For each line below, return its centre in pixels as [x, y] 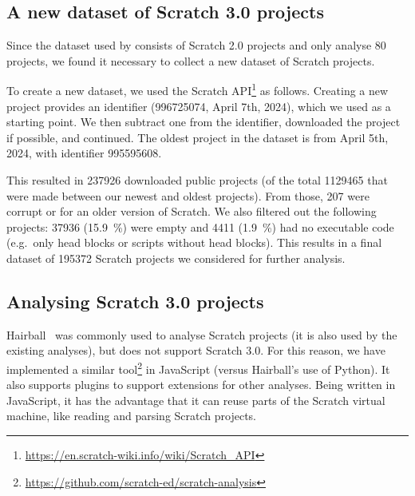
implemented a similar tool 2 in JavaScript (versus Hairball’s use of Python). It [198, 367]
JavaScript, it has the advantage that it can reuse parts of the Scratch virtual [196, 400]
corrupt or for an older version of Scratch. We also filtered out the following [192, 211]
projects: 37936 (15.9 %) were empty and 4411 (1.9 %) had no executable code [200, 226]
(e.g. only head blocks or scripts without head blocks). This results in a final [194, 242]
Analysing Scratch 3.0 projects [135, 301]
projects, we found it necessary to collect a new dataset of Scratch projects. [191, 60]
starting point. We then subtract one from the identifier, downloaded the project [204, 122]
